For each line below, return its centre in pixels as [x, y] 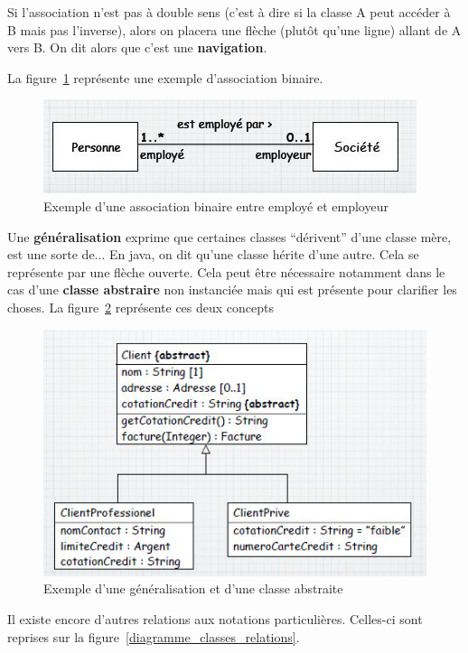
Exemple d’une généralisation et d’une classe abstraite [193, 588]
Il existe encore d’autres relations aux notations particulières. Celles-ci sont [215, 619]
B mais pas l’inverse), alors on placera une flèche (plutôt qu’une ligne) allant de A [234, 29]
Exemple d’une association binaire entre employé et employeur [216, 205]
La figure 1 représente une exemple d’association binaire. [165, 77]
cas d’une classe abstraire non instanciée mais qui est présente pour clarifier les [232, 289]
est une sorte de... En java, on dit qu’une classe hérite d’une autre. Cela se [213, 254]
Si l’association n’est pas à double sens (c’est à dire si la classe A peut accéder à [229, 12]
